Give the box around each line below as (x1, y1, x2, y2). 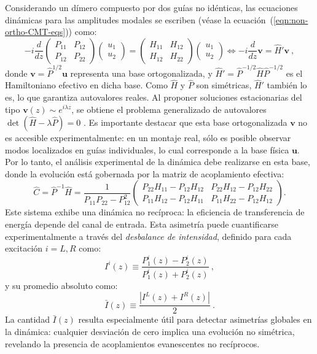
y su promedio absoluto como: (5, 279, 118, 291)
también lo (267, 79, 307, 91)
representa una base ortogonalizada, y (70, 66, 213, 79)
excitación (5, 242, 43, 255)
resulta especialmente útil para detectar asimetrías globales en (78, 313, 312, 326)
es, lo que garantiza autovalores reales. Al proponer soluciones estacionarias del (5, 90, 302, 103)
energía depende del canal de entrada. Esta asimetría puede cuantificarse (5, 218, 279, 231)
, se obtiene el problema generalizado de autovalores (71, 102, 267, 115)
